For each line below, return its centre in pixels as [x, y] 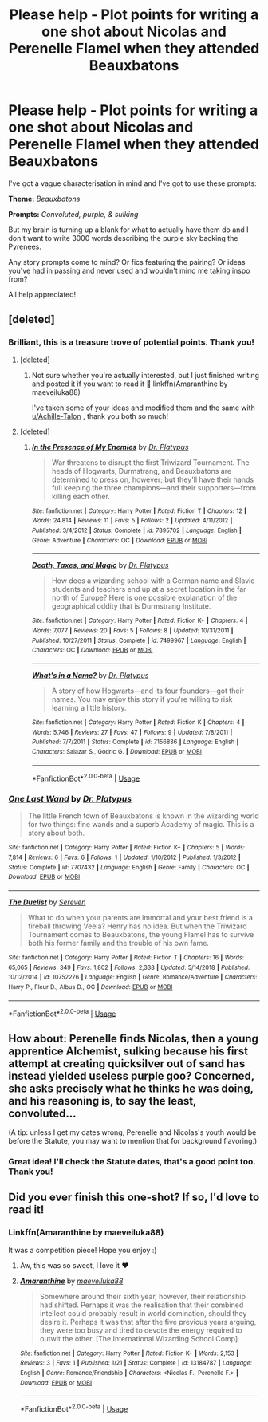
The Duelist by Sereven [47, 902]
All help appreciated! [42, 294]
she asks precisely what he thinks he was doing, [131, 1088]
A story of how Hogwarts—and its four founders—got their [148, 691]
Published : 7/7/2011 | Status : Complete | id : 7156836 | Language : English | [135, 742]
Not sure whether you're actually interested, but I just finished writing [146, 375]
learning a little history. [89, 707]
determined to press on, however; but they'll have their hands [152, 479]
